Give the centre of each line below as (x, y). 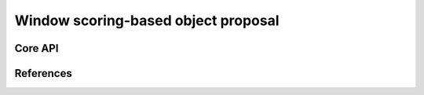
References (43, 73)
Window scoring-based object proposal (147, 20)
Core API (37, 48)
